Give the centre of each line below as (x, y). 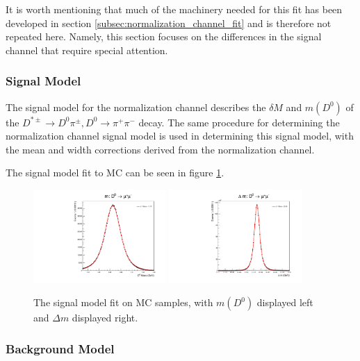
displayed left (285, 302)
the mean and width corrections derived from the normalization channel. (160, 149)
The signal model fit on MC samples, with (123, 302)
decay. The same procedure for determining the (239, 122)
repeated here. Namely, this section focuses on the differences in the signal (164, 36)
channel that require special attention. (87, 50)
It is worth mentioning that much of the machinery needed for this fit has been (174, 9)
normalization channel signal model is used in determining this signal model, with (180, 136)
